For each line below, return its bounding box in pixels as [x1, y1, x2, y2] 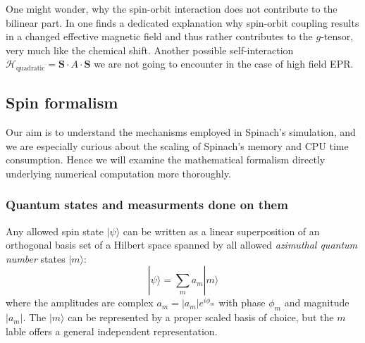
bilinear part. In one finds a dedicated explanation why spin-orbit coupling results [6, 15, 359, 30]
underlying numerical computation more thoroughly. [6, 166, 231, 180]
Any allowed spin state [6, 223, 104, 238]
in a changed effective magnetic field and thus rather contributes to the [6, 29, 313, 44]
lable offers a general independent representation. [6, 323, 218, 338]
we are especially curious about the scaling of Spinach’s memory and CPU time [6, 138, 349, 153]
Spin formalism [6, 92, 118, 113]
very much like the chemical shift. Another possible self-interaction [6, 42, 294, 57]
